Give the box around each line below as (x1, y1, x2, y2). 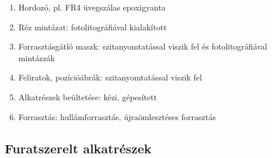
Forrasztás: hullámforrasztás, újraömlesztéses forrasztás (18, 110, 216, 122)
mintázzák (18, 51, 55, 64)
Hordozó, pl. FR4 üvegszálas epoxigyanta (18, 1, 166, 13)
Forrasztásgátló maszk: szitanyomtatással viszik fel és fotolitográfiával (18, 40, 267, 52)
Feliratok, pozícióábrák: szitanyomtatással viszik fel (18, 71, 202, 83)
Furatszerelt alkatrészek (5, 139, 152, 157)
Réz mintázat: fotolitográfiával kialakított (18, 20, 167, 33)
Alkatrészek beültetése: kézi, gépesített (18, 90, 157, 103)
